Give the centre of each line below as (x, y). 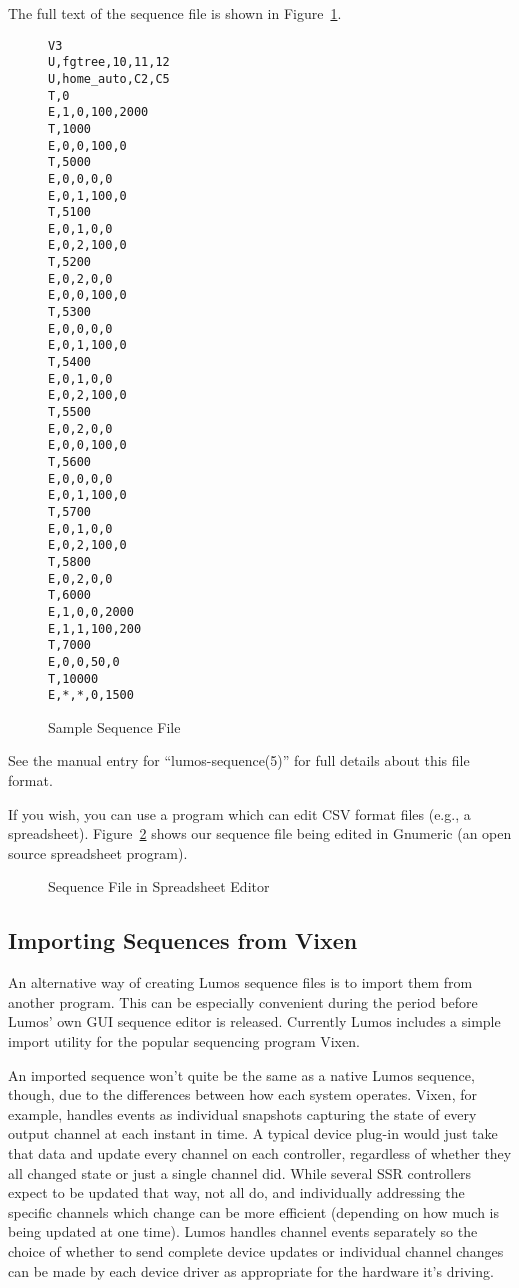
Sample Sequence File (114, 726)
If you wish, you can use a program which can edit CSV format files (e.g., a (239, 813)
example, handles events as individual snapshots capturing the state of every (242, 1113)
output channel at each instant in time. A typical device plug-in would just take (253, 1133)
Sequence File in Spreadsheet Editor (159, 886)
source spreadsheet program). (98, 852)
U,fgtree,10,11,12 (109, 62)
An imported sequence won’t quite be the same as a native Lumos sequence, (241, 1074)
